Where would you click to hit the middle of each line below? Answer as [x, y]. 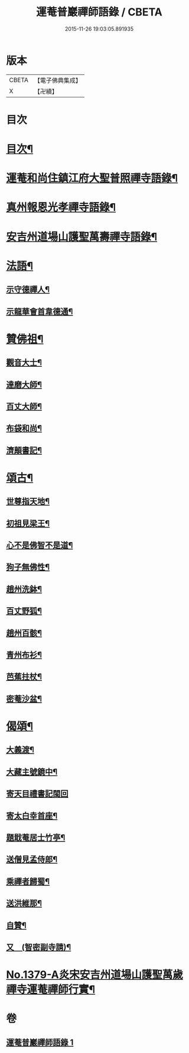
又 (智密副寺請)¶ [39, 947]
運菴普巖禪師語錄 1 [40, 1042]
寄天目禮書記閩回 [37, 794]
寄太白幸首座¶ [32, 816]
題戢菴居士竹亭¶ [36, 837]
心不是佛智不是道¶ [40, 545]
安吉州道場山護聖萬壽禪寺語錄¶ [82, 237]
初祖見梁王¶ [28, 523]
